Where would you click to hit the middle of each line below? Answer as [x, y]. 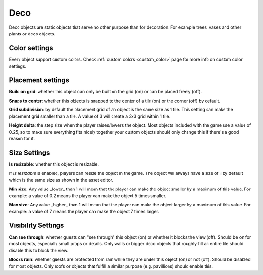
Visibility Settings [37, 225]
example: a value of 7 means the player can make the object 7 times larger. [84, 211]
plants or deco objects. [32, 34]
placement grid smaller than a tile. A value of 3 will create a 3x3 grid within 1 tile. [90, 116]
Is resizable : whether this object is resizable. [54, 164]
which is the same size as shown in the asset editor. [61, 180]
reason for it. [22, 139]
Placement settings [39, 80]
